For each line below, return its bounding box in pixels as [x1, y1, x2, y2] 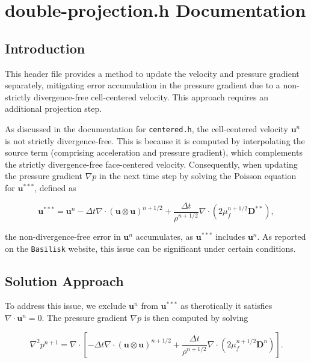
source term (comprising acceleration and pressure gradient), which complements [5, 146, 303, 159]
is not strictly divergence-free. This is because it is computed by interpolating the [5, 134, 305, 147]
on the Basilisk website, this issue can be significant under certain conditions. [5, 242, 296, 254]
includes [215, 230, 245, 242]
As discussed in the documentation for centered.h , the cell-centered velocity [5, 122, 288, 135]
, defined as [34, 181, 76, 194]
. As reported [257, 230, 306, 242]
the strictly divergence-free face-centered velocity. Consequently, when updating [5, 157, 298, 170]
